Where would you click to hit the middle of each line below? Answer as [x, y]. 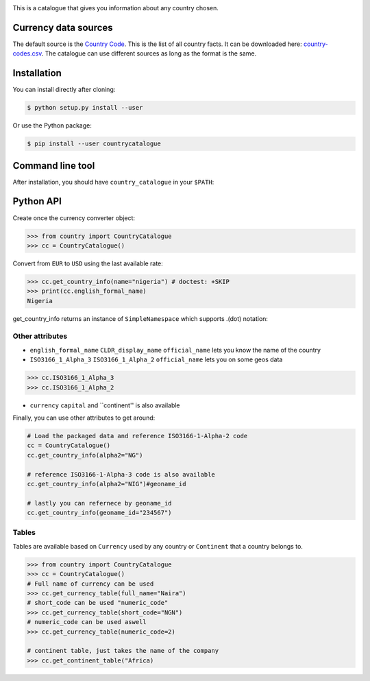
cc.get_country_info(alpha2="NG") [85, 455]
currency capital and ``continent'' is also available [105, 405]
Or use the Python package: [52, 126]
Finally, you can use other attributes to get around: [84, 418]
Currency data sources [63, 27]
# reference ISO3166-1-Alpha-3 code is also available [121, 474]
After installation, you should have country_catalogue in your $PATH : [113, 182]
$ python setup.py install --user [85, 108]
